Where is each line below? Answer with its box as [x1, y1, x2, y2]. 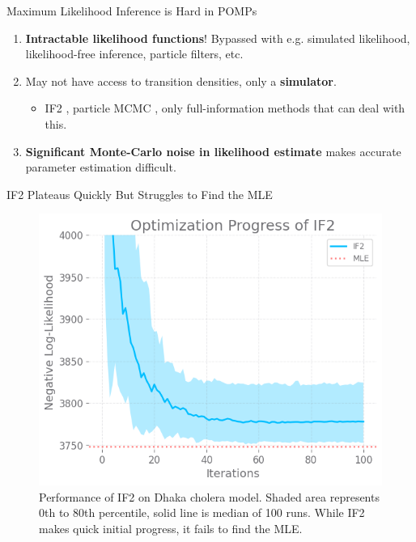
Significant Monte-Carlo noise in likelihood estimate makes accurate [25, 142, 401, 159]
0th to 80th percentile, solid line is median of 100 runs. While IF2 [39, 504, 365, 521]
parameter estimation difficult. [25, 159, 176, 176]
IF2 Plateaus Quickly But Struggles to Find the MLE [6, 185, 273, 202]
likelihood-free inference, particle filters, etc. [25, 45, 244, 62]
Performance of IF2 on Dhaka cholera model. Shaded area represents [39, 488, 380, 505]
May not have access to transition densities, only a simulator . [25, 72, 337, 89]
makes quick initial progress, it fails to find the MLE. [39, 520, 303, 537]
